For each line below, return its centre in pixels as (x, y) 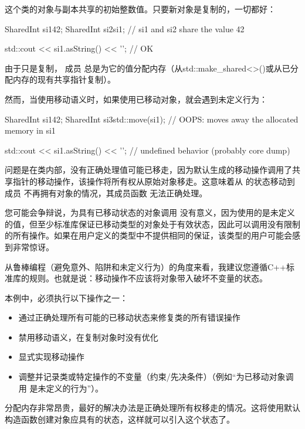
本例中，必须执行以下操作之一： (66, 297)
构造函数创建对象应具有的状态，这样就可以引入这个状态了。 (120, 419)
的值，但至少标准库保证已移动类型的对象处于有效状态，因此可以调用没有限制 (152, 224)
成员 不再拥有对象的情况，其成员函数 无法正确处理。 (106, 193)
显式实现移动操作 (51, 357)
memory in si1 (30, 130)
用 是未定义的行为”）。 (61, 388)
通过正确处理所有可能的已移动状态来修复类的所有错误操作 (129, 317)
